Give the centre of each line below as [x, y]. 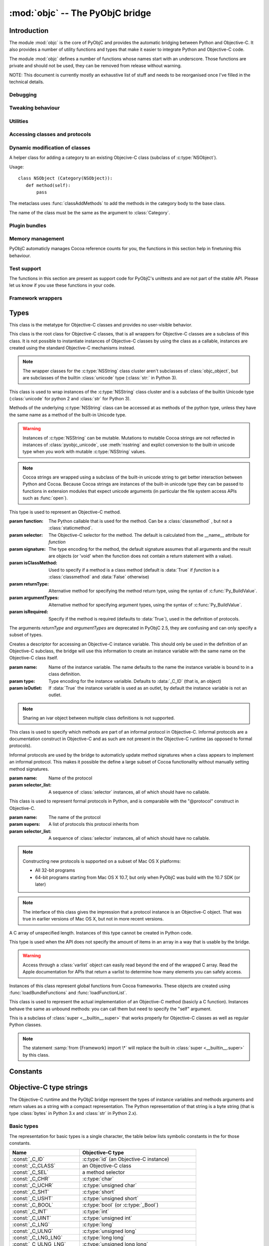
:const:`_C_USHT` [33, 1199]
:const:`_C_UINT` [32, 1218]
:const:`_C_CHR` [31, 1179]
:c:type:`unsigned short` [111, 1199]
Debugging [23, 95]
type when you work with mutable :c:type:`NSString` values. [84, 452]
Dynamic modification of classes [50, 148]
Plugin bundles [28, 225]
